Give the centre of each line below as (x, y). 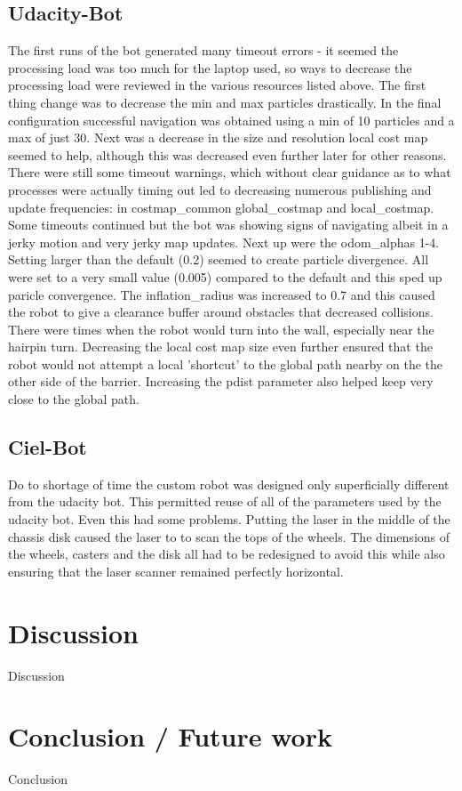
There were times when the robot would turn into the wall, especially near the (221, 329)
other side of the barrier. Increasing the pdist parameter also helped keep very (221, 381)
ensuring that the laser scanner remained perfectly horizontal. (176, 571)
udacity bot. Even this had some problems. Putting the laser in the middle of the (229, 519)
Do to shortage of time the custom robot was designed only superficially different (229, 484)
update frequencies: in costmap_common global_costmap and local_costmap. (221, 207)
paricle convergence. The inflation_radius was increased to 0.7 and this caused (222, 294)
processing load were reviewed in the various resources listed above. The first (217, 85)
